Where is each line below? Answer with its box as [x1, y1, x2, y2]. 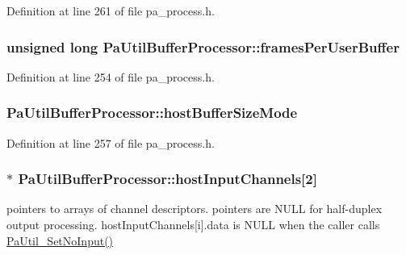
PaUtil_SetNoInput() [6, 232, 114, 249]
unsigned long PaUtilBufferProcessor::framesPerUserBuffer [6, 36, 400, 56]
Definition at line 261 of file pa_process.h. [6, 2, 215, 19]
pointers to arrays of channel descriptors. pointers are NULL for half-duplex [6, 200, 383, 217]
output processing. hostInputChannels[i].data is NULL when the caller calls [6, 216, 380, 233]
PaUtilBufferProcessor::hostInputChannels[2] [18, 169, 317, 189]
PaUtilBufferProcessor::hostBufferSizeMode [6, 102, 298, 123]
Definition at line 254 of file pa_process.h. [6, 68, 215, 85]
